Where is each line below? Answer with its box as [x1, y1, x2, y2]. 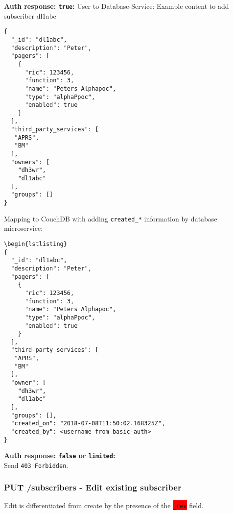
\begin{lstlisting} [4, 240, 67, 247]
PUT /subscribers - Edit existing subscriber [4, 481, 182, 493]
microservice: [4, 223, 43, 233]
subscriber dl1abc [4, 10, 56, 21]
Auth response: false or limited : [4, 450, 116, 461]
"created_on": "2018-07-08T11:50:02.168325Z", [11, 420, 165, 427]
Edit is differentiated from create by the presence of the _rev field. [4, 500, 204, 510]
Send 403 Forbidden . [4, 460, 69, 470]
